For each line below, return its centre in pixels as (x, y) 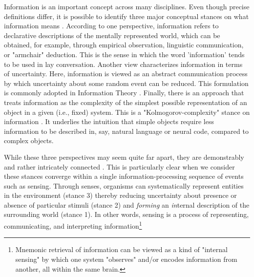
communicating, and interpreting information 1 (73, 225)
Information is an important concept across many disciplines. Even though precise (127, 6)
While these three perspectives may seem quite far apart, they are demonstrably (124, 157)
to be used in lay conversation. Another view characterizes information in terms (123, 64)
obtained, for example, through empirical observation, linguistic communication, (124, 45)
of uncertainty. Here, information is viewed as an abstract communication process (126, 74)
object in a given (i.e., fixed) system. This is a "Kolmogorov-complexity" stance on (127, 112)
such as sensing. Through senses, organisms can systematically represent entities (124, 185)
